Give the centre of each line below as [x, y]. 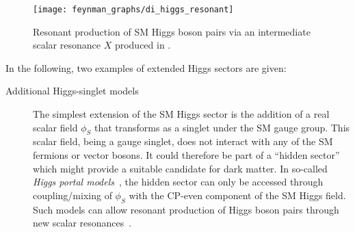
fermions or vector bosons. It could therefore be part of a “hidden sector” [186, 155]
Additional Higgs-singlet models [72, 91]
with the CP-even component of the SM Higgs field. [237, 195]
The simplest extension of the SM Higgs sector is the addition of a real [181, 114]
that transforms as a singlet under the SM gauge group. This [222, 127]
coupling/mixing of [73, 195]
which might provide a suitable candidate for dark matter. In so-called [180, 168]
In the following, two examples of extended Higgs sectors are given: [146, 67]
